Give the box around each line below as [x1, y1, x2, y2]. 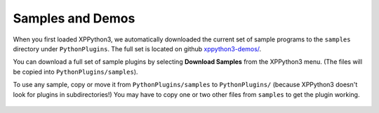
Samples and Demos [13, 11, 135, 26]
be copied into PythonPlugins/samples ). [13, 67, 138, 76]
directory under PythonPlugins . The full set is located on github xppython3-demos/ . [13, 44, 262, 53]
